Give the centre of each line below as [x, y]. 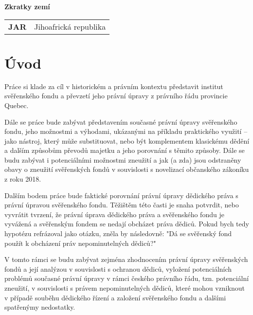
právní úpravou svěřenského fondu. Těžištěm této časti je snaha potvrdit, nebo [122, 205]
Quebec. [17, 105]
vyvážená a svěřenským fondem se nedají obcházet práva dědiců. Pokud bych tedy [127, 224]
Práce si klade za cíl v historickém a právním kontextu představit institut [114, 86]
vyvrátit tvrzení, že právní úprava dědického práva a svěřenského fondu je [114, 214]
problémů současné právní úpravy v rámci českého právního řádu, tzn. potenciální [127, 278]
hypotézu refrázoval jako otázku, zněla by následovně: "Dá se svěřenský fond [118, 233]
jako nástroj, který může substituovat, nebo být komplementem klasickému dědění [127, 140]
